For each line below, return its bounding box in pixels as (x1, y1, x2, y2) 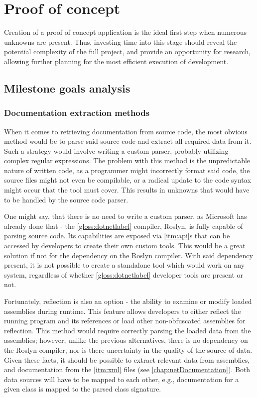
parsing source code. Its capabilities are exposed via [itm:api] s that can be (4, 230, 230, 241)
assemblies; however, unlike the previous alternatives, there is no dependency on (4, 335, 248, 345)
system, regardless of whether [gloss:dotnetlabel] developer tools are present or (4, 269, 243, 280)
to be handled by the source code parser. (4, 194, 128, 204)
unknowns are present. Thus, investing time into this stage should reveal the (4, 36, 237, 47)
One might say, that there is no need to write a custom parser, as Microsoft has (4, 211, 247, 221)
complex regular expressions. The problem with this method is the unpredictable (4, 155, 251, 166)
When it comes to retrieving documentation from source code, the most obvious (4, 126, 248, 136)
